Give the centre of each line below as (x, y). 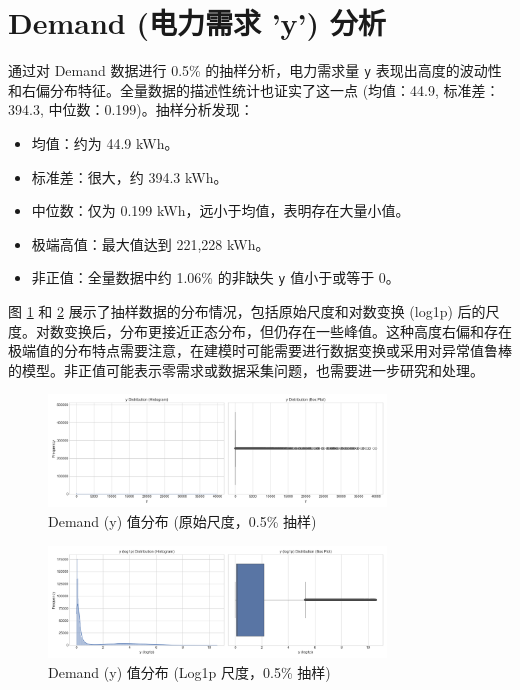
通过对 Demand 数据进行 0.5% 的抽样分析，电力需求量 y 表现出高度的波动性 (255, 70)
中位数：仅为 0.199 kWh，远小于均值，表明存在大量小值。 (220, 210)
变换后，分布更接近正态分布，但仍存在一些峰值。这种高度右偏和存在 (287, 330)
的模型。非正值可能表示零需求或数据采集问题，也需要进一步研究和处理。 (246, 369)
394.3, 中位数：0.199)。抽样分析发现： (131, 109)
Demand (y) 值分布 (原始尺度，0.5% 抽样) (182, 520)
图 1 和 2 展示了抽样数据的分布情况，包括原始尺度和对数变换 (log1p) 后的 (247, 311)
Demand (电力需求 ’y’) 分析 (197, 22)
